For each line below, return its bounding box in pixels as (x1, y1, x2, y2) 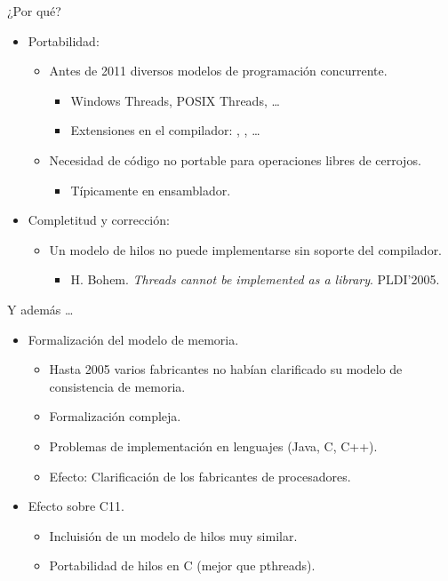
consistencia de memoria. (49, 377, 186, 395)
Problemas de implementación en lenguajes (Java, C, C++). (49, 436, 378, 455)
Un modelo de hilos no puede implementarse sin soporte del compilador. (49, 240, 443, 259)
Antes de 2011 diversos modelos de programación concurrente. (49, 61, 388, 80)
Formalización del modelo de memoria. (28, 330, 239, 348)
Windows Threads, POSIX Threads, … (70, 91, 280, 109)
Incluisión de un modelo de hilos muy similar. (49, 526, 298, 545)
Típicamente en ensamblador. (70, 180, 231, 199)
